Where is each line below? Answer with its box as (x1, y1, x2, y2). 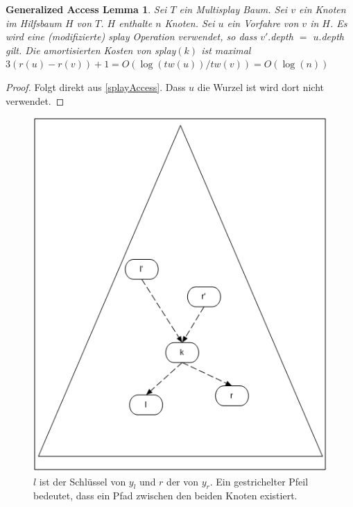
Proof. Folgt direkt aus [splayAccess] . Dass (6, 79, 186, 94)
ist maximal (201, 42, 251, 57)
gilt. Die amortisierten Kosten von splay (6, 42, 176, 57)
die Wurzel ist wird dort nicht (197, 79, 324, 94)
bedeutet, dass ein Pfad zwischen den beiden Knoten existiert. (33, 488, 298, 503)
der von (166, 474, 199, 488)
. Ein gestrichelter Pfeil (209, 474, 309, 488)
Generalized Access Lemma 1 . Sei (6, 2, 167, 16)
